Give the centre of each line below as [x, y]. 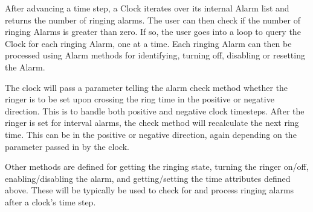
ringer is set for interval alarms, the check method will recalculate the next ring [152, 123]
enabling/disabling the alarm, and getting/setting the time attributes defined [148, 178]
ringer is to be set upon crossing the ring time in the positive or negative [140, 99]
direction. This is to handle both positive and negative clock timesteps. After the [155, 111]
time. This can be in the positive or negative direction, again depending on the [151, 134]
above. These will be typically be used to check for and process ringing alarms [150, 190]
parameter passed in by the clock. [67, 146]
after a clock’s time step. [50, 201]
